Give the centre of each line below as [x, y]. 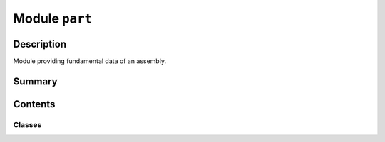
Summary [35, 81]
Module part [53, 18]
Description [40, 44]
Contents [34, 104]
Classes [27, 124]
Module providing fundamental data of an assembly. [90, 61]
